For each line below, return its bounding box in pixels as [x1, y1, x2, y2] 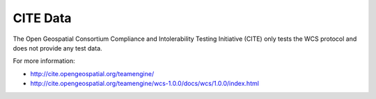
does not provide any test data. [13, 44, 102, 52]
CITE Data [13, 10, 72, 26]
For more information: [13, 57, 76, 65]
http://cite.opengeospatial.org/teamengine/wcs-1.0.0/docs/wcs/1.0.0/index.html [30, 80, 259, 88]
